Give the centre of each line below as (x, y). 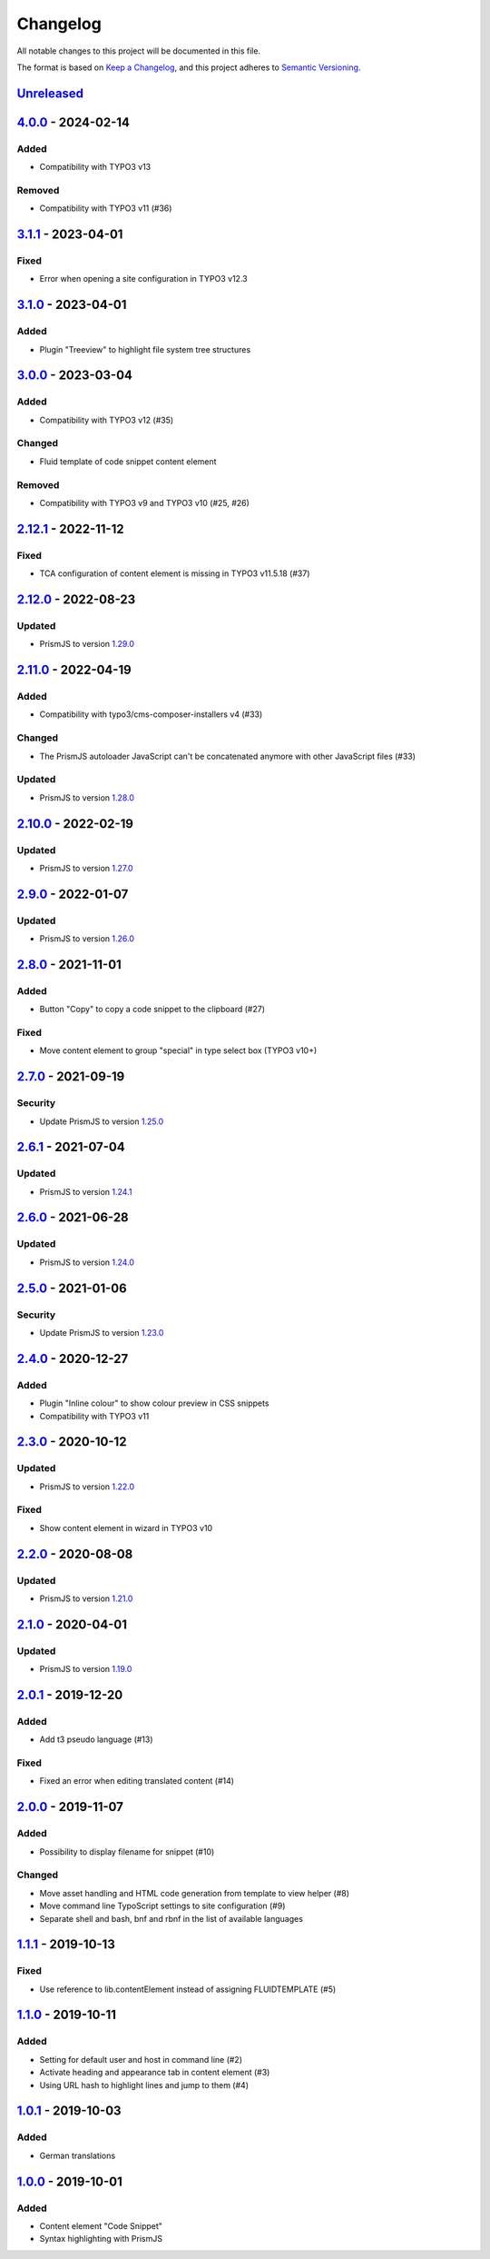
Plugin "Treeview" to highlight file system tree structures (145, 349)
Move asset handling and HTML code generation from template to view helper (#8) (194, 1893)
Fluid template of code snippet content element (128, 461)
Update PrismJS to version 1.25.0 (102, 1121)
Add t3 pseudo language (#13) (96, 1739)
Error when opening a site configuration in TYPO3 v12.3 (144, 279)
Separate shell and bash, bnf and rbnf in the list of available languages (171, 1918)
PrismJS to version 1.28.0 (87, 797)
